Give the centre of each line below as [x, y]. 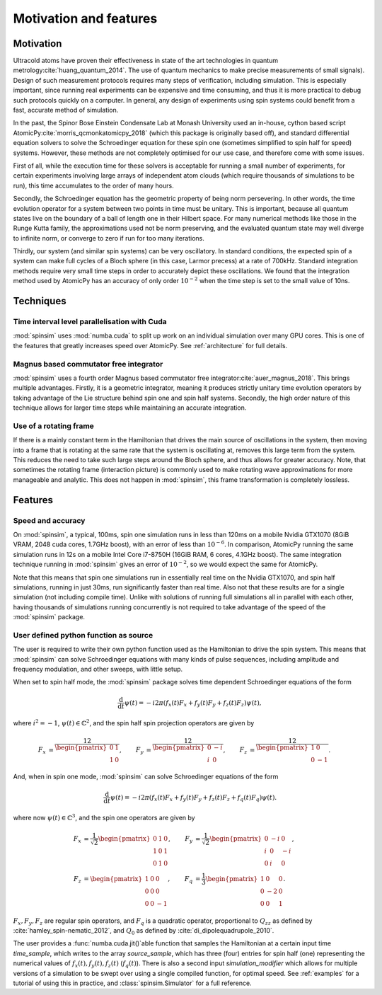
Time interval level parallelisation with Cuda [90, 322]
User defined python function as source [83, 635]
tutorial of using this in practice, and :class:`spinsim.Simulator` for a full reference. [132, 983]
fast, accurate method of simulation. [66, 110]
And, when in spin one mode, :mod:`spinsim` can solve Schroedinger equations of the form [146, 777]
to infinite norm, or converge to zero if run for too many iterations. [109, 238]
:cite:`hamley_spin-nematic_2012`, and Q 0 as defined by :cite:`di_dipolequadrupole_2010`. [144, 931]
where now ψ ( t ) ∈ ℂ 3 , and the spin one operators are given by [104, 817]
